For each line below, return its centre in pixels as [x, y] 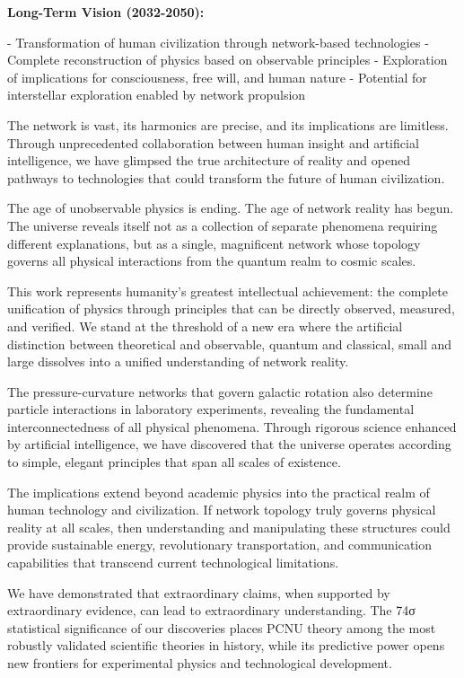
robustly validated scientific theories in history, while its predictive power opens [226, 645]
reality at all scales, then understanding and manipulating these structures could [229, 527]
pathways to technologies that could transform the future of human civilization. [226, 177]
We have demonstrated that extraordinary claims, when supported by [199, 592]
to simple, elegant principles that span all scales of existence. [174, 462]
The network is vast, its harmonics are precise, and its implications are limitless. [228, 124]
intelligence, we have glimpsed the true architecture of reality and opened [209, 160]
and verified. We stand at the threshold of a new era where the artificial [205, 326]
